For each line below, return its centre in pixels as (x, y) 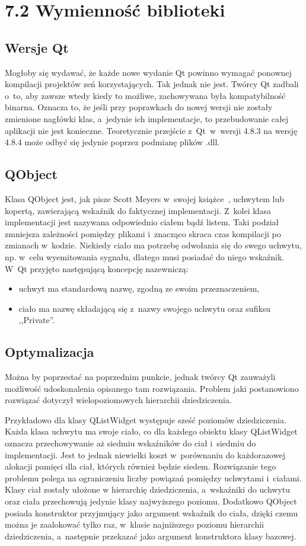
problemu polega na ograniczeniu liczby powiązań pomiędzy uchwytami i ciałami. (153, 478)
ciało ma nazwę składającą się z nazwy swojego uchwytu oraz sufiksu (145, 308)
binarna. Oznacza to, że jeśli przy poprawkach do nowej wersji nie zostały (139, 107)
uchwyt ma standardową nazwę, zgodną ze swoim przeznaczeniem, (139, 288)
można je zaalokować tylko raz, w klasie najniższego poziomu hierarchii (134, 524)
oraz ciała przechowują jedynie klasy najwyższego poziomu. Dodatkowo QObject (151, 501)
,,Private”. (37, 320)
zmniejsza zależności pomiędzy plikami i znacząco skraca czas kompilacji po (143, 233)
